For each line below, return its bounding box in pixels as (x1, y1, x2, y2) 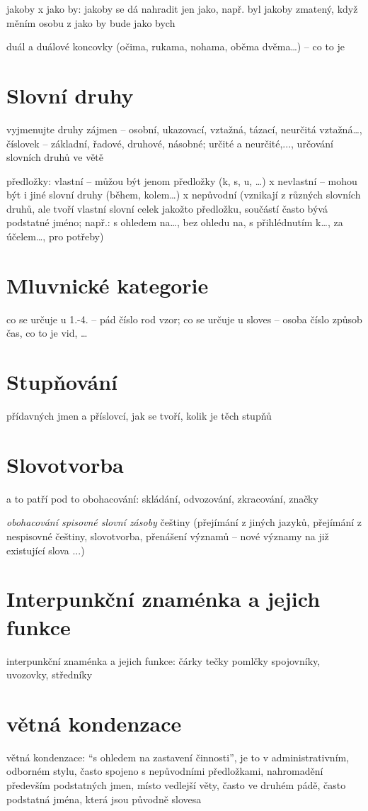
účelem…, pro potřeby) (6, 229, 104, 244)
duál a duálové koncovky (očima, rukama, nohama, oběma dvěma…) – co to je (6, 39, 345, 54)
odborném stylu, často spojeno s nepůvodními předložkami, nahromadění (6, 764, 323, 778)
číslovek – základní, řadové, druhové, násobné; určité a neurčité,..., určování (6, 135, 333, 150)
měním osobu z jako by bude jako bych (6, 15, 176, 30)
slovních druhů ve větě (6, 150, 104, 164)
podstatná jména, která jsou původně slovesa (6, 791, 202, 806)
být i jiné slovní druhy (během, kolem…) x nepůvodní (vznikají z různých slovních (6, 187, 361, 202)
